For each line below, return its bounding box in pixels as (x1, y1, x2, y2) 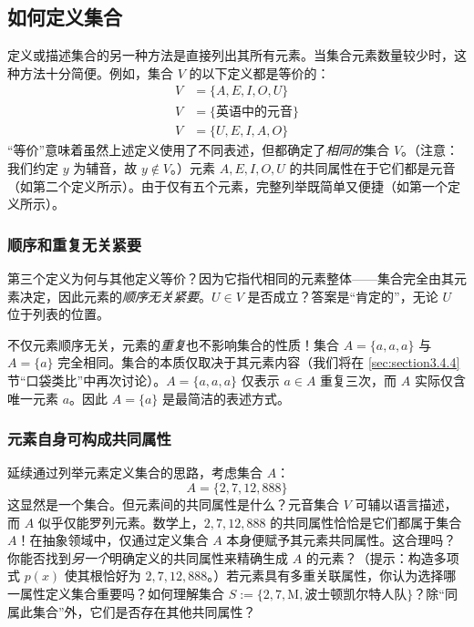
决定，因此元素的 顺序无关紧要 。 (19, 286, 211, 305)
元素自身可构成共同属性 (7, 427, 171, 450)
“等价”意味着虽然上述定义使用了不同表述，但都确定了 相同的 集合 (7, 140, 390, 159)
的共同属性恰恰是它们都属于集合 (270, 512, 462, 531)
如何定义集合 (7, 3, 122, 31)
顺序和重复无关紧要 (7, 232, 142, 255)
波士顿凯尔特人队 (304, 589, 407, 602)
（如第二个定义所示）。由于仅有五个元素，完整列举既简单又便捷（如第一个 (7, 176, 448, 195)
